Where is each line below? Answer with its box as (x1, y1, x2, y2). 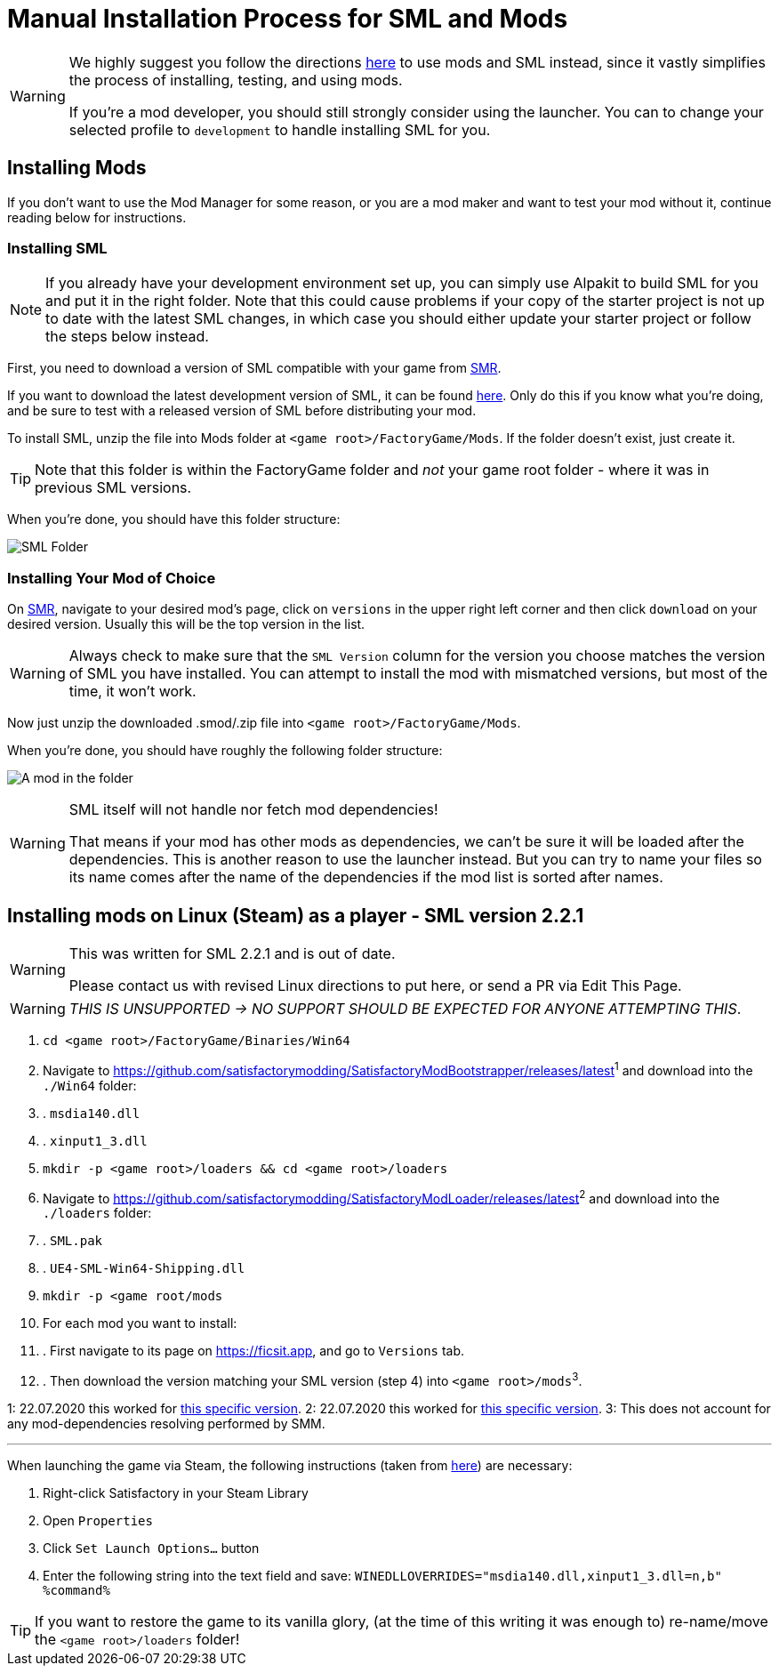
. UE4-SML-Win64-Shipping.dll (43, 1260, 245, 1276)
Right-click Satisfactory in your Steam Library (43, 1484, 309, 1500)
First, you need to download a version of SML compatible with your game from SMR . (7, 360, 502, 376)
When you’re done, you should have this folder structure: (7, 511, 341, 527)
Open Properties (43, 1512, 153, 1528)
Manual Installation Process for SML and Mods (7, 4, 568, 34)
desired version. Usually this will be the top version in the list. (7, 616, 365, 632)
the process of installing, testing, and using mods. (68, 70, 403, 89)
